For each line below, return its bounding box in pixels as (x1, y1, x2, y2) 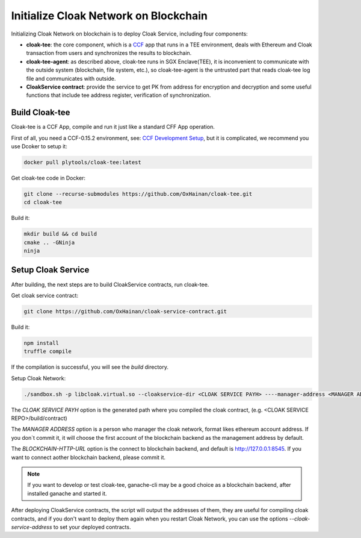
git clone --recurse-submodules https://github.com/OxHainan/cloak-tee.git (23, 190, 253, 197)
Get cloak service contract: (11, 292, 78, 299)
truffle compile (23, 348, 72, 355)
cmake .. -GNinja (23, 239, 75, 246)
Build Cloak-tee (11, 107, 70, 117)
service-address (11, 523, 52, 530)
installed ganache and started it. (27, 490, 108, 497)
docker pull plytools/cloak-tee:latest (23, 158, 141, 166)
